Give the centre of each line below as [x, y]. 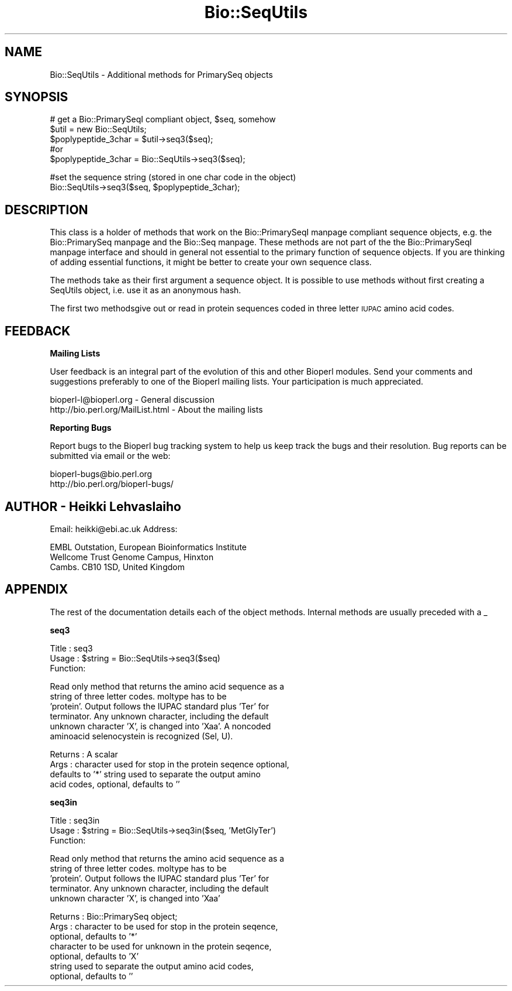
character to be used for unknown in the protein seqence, [161, 946]
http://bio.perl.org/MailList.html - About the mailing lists [156, 410]
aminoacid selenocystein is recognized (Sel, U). [141, 736]
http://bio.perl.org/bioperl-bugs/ [112, 484]
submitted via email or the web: [110, 456]
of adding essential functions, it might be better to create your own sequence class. [211, 262]
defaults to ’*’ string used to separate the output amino [155, 774]
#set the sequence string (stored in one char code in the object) [173, 177]
